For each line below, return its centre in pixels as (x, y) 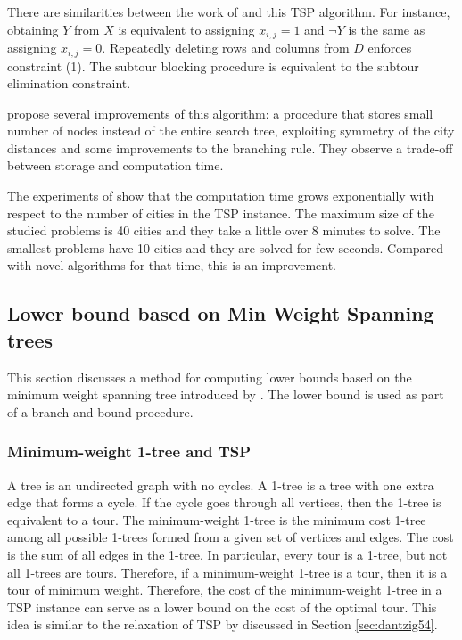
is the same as (387, 29)
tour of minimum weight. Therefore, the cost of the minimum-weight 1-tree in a (225, 590)
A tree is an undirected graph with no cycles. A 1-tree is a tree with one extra (221, 484)
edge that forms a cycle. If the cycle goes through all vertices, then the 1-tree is (224, 502)
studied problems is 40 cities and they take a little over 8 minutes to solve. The (224, 230)
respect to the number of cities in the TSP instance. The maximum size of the (221, 213)
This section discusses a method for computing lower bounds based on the (210, 377)
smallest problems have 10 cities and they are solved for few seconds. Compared (226, 247)
